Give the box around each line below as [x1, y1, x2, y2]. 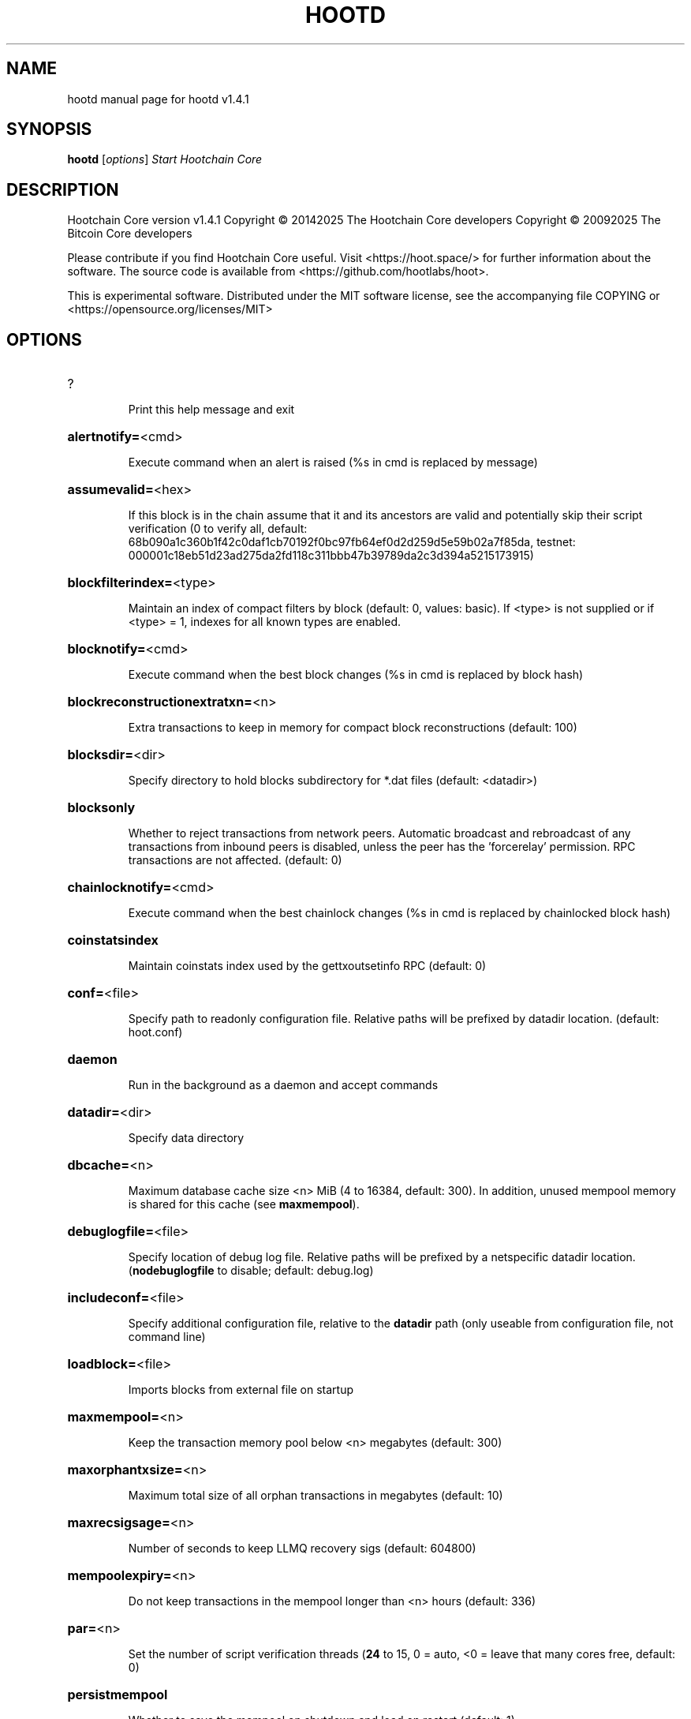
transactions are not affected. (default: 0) [128, 853, 342, 867]
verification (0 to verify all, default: [128, 522, 308, 536]
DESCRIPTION [6, 179, 119, 200]
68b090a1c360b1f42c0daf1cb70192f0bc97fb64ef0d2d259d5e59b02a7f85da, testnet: [128, 535, 576, 549]
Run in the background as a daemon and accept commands [128, 1078, 439, 1092]
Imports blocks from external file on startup [128, 1383, 354, 1397]
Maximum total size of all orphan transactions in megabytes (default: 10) [128, 1489, 503, 1503]
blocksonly [67, 800, 136, 816]
